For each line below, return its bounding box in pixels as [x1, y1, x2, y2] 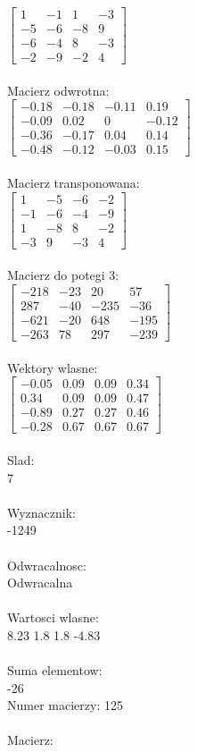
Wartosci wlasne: [7, 608, 99, 627]
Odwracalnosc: [7, 555, 86, 574]
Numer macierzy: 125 [7, 696, 123, 714]
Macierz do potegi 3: [7, 266, 119, 284]
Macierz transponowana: [7, 173, 140, 192]
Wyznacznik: [7, 503, 77, 521]
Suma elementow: [7, 661, 103, 680]
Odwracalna [7, 573, 73, 592]
